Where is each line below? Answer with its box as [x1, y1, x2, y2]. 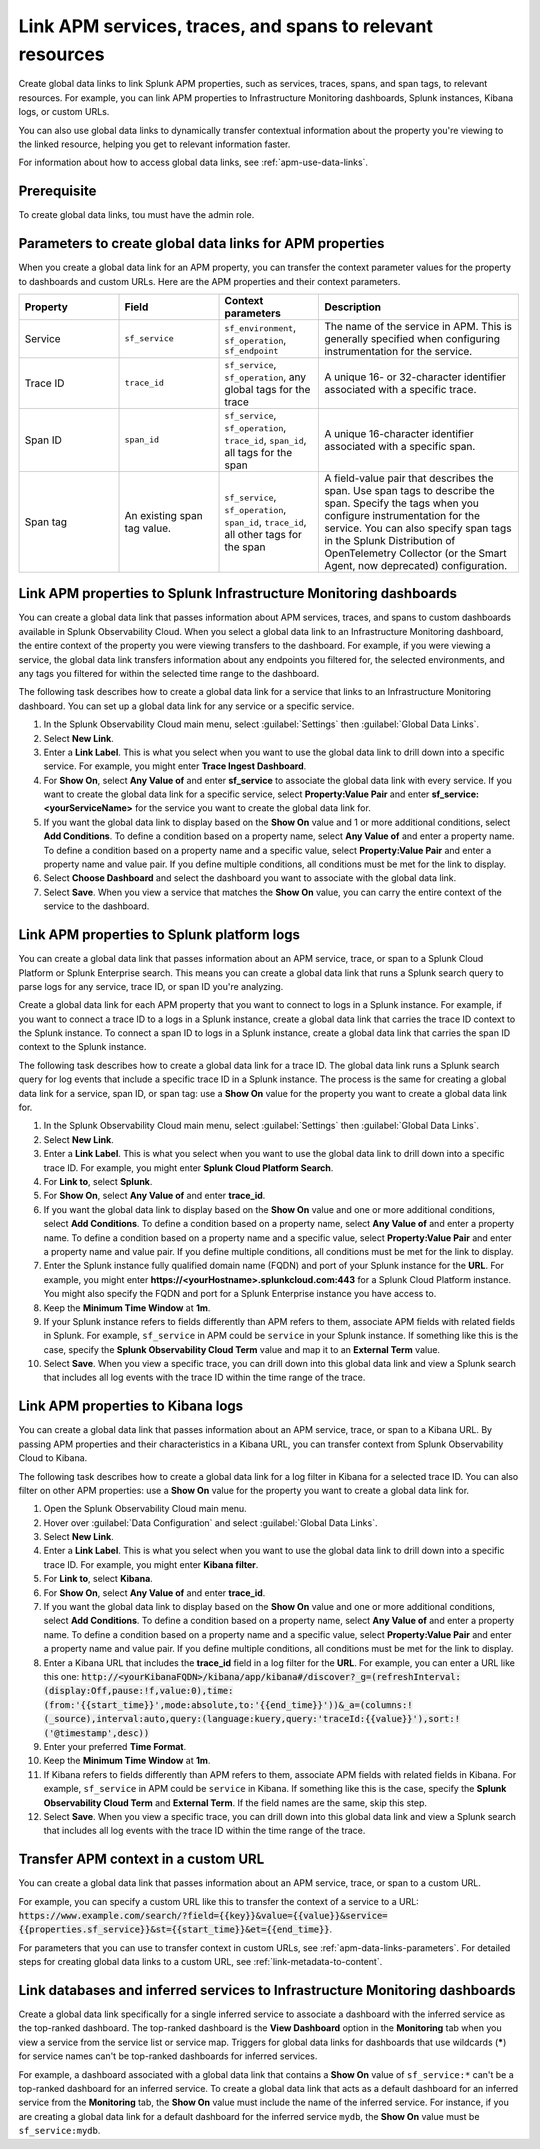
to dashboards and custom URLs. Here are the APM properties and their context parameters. [18, 275, 401, 287]
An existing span [124, 508, 204, 522]
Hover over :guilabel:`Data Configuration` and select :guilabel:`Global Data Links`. [43, 1516, 378, 1529]
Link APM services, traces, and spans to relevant [18, 15, 434, 37]
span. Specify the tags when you [324, 496, 480, 510]
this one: [43, 1671, 80, 1682]
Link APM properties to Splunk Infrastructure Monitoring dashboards [18, 585, 457, 602]
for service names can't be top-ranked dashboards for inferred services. [18, 2050, 318, 2062]
